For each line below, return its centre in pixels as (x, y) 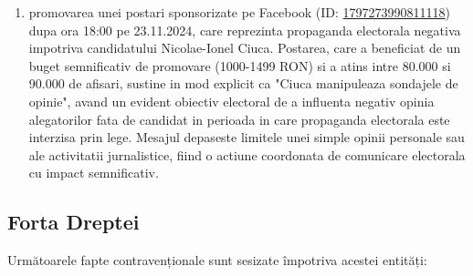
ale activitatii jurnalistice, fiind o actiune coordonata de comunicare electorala (247, 154)
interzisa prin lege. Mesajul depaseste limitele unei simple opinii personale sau (247, 137)
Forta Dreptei (74, 222)
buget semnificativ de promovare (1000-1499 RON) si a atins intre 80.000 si (240, 65)
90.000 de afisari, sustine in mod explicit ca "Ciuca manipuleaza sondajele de (243, 83)
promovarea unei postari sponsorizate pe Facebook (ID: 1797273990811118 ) (240, 12)
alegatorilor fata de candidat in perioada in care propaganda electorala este (239, 119)
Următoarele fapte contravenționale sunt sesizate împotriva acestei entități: (217, 260)
